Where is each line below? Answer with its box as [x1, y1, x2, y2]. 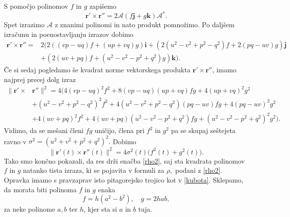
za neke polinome [4, 204, 55, 214]
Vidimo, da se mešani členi [4, 125, 84, 135]
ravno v [4, 136, 27, 146]
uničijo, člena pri [94, 125, 145, 135]
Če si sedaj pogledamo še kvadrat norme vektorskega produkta [4, 65, 190, 75]
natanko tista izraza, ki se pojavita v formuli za [23, 165, 164, 175]
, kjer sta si [84, 204, 117, 214]
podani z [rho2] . [175, 165, 222, 175]
